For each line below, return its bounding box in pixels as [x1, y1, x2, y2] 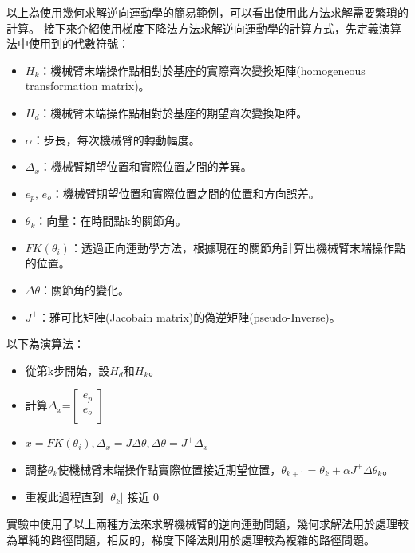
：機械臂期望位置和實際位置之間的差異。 [39, 158, 252, 175]
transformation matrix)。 [25, 77, 150, 94]
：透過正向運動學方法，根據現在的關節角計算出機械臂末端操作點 [69, 239, 405, 255]
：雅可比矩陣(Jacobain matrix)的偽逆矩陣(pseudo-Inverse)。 [38, 308, 341, 325]
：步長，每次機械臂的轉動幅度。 [32, 131, 200, 148]
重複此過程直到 [25, 488, 104, 505]
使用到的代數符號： [28, 35, 129, 52]
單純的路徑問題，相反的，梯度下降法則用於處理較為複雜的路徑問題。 [17, 531, 375, 547]
